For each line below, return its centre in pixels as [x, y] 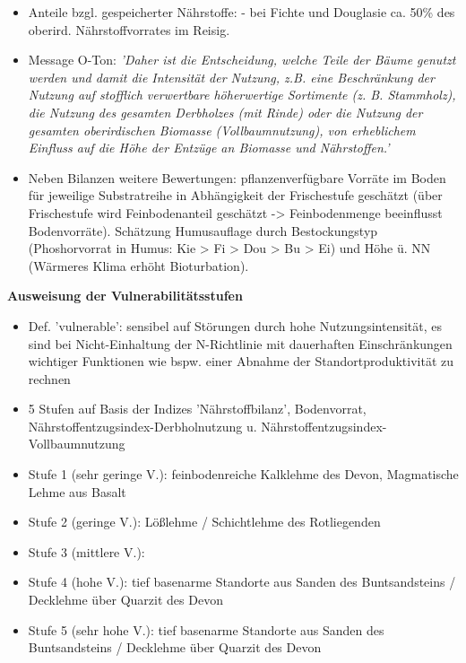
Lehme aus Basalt [77, 491]
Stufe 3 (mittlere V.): [86, 551]
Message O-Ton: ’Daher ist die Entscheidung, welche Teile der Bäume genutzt [242, 60]
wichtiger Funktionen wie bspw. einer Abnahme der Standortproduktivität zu [241, 361]
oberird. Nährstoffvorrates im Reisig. [129, 29]
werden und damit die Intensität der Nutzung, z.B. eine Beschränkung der [231, 77]
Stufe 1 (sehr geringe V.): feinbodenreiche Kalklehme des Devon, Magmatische [243, 474]
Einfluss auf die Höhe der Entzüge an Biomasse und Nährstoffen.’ [209, 148]
